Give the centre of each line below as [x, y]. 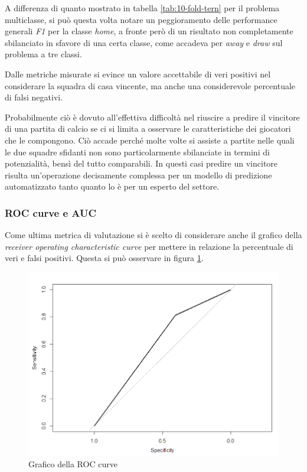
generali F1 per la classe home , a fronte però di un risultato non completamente [149, 31]
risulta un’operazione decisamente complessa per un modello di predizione [138, 175]
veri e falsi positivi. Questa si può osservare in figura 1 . [104, 258]
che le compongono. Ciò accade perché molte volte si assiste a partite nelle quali [150, 140]
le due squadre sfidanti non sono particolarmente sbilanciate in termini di [137, 152]
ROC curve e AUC [51, 212]
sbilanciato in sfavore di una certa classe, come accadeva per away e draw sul [144, 42]
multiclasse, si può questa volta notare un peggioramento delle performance [141, 19]
